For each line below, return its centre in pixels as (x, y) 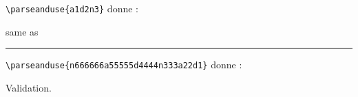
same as (22, 31)
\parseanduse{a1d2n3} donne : (72, 8)
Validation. (29, 87)
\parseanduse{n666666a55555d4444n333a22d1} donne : (124, 65)
